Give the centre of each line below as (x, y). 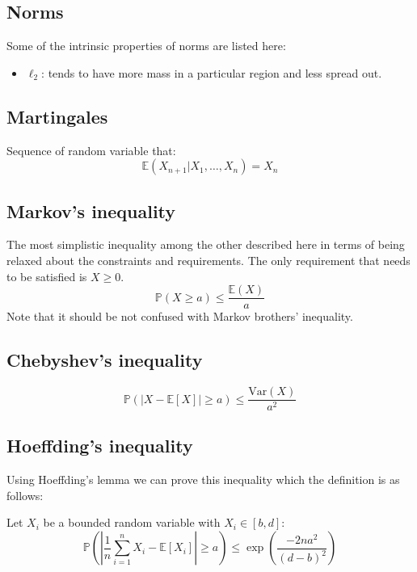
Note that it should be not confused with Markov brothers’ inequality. (180, 316)
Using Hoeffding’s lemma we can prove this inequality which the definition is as (203, 479)
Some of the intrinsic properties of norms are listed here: (146, 46)
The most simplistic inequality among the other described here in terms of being (206, 244)
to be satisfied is (47, 276)
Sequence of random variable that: (91, 150)
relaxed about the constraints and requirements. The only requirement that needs (208, 260)
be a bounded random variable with (132, 522)
